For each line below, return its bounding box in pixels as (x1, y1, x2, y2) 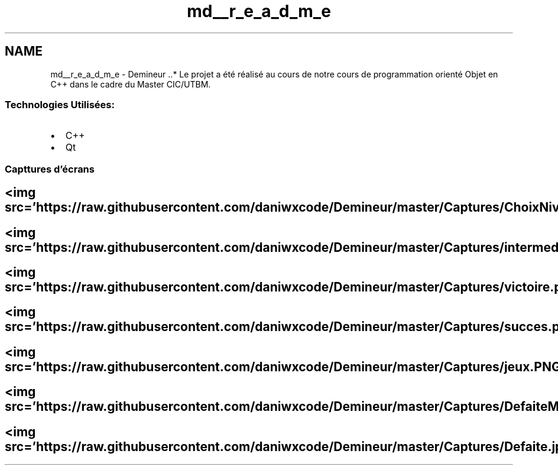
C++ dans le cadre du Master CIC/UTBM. (50, 79, 211, 89)
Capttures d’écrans (5, 163, 95, 175)
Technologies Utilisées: (5, 98, 115, 111)
